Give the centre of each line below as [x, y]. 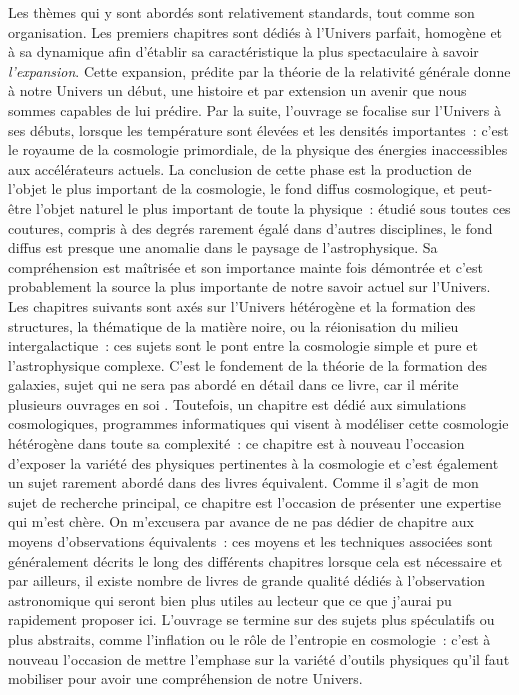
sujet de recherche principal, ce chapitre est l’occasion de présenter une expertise [254, 501]
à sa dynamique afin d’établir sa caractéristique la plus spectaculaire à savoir [243, 51]
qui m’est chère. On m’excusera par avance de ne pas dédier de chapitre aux [241, 521]
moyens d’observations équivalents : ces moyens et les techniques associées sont [250, 541]
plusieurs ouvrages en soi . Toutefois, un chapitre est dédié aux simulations [237, 403]
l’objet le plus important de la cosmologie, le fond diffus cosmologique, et [232, 188]
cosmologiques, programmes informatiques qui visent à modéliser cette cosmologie [258, 423]
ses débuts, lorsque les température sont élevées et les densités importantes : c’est [258, 129]
